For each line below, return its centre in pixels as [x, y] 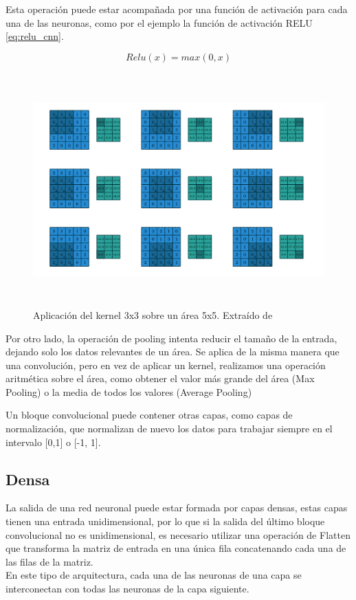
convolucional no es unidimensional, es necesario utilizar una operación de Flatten [178, 534]
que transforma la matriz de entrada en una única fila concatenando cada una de [176, 548]
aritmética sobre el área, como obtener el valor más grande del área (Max [160, 378]
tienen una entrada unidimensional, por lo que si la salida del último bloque [165, 521]
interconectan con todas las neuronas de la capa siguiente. [127, 589]
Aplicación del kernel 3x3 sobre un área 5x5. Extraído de [153, 314]
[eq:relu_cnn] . [35, 36]
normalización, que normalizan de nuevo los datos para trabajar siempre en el [169, 429]
